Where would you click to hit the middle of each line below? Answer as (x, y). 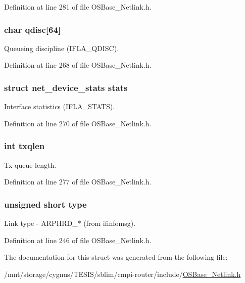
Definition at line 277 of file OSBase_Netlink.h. (78, 182)
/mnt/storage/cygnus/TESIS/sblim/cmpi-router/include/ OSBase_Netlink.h (122, 274)
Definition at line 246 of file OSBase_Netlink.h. (78, 240)
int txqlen (24, 146)
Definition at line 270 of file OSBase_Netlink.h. (78, 123)
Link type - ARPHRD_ (41, 223)
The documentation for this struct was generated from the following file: (116, 257)
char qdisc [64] (33, 29)
